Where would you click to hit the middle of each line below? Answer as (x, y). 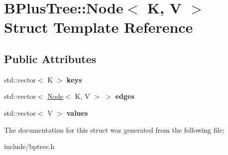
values (77, 113)
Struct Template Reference (99, 27)
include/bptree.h (29, 146)
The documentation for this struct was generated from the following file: (114, 129)
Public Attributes (50, 58)
